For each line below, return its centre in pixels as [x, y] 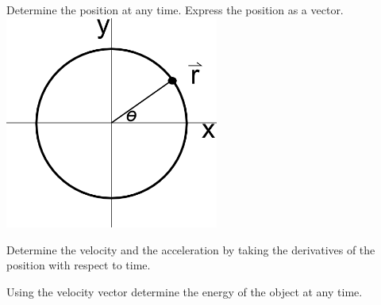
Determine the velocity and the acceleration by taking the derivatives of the [191, 249]
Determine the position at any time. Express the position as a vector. [175, 10]
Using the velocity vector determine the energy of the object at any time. [185, 291]
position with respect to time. [79, 265]
